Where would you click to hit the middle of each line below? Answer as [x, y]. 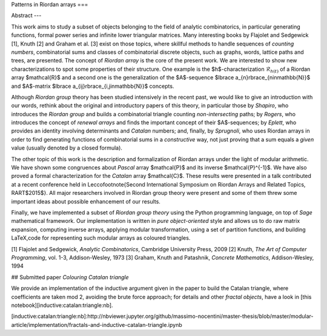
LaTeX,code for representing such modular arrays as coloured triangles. [101, 238]
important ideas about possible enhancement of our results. [86, 201]
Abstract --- [26, 16]
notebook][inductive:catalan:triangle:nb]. [62, 305]
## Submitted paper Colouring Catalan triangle [70, 277]
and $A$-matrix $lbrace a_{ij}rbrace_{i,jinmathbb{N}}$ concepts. [93, 86]
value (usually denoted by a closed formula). [67, 148]
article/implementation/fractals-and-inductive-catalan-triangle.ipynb [97, 324]
